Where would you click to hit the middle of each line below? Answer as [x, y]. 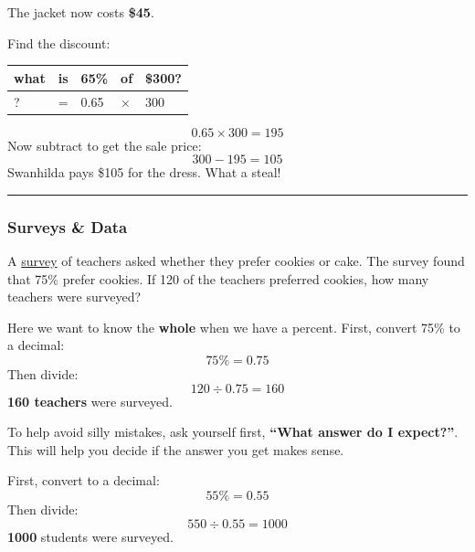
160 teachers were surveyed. [90, 401]
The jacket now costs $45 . [81, 12]
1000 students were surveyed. [90, 536]
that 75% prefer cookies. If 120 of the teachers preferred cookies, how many [218, 278]
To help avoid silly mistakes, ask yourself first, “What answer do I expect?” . [233, 432]
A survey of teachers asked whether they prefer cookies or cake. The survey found [236, 261]
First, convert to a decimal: [84, 480]
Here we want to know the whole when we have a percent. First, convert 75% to [234, 327]
